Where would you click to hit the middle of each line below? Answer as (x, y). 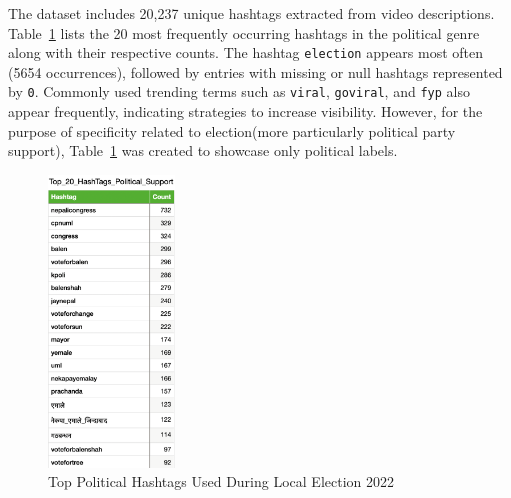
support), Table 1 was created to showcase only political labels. (203, 150)
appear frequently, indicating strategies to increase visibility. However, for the (245, 111)
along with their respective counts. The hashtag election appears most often (246, 52)
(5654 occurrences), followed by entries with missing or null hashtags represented (255, 71)
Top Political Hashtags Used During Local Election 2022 (221, 481)
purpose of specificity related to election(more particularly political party (232, 130)
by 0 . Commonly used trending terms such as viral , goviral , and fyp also (239, 91)
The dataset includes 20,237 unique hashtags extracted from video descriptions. (251, 13)
